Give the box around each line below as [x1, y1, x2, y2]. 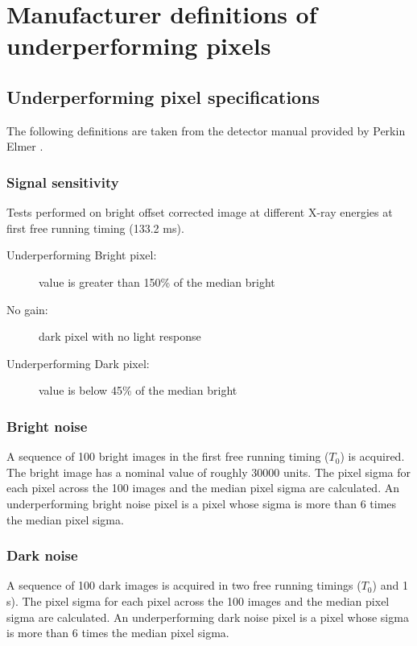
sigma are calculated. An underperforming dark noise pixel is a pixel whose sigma [6, 608, 409, 625]
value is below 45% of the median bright [39, 382, 237, 399]
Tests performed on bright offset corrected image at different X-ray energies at [6, 204, 393, 221]
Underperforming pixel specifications [6, 84, 320, 109]
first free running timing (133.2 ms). [6, 219, 184, 236]
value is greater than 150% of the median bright [39, 273, 275, 290]
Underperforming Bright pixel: [6, 246, 157, 263]
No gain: [6, 300, 48, 317]
